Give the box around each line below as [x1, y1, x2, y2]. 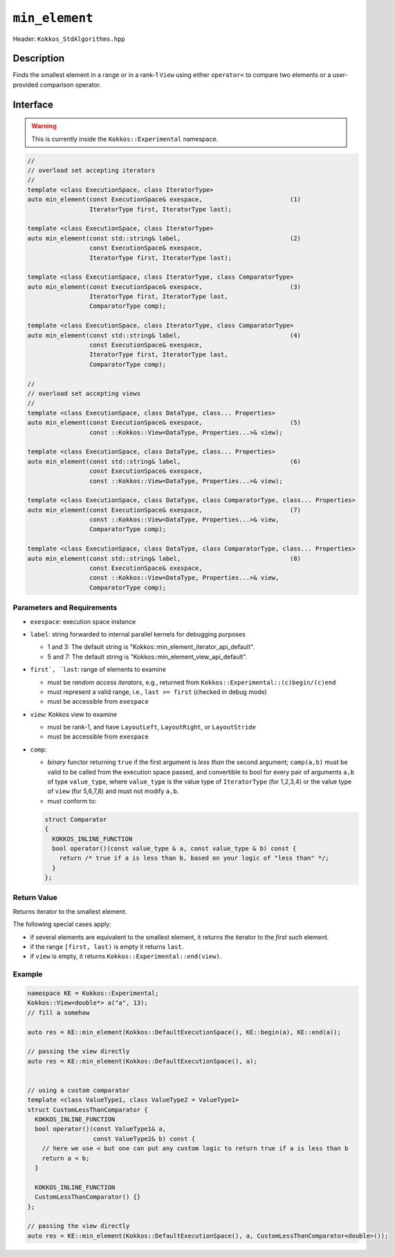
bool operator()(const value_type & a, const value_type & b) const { [52, 844, 297, 852]
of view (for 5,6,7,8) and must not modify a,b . [47, 787, 179, 795]
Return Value [12, 893, 58, 903]
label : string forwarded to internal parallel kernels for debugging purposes [30, 630, 246, 638]
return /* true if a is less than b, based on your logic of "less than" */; [59, 854, 330, 862]
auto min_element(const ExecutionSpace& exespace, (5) [27, 419, 301, 426]
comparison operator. [39, 80, 102, 89]
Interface [12, 98, 53, 110]
